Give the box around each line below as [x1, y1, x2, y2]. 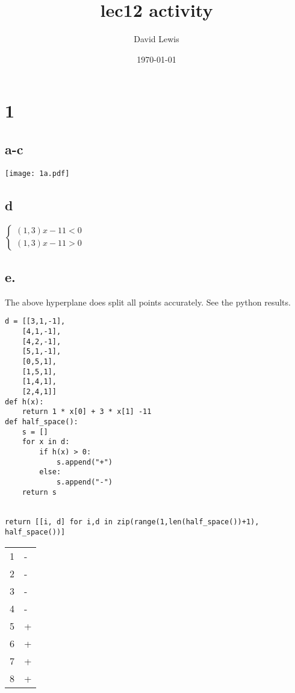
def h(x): [5, 397, 44, 406]
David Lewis [134, 33, 179, 45]
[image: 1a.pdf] [5, 169, 70, 178]
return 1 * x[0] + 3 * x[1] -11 [22, 407, 152, 416]
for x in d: [22, 437, 70, 447]
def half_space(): [5, 417, 78, 426]
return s [22, 488, 57, 497]
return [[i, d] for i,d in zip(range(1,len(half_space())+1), [5, 518, 259, 527]
